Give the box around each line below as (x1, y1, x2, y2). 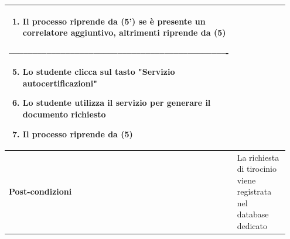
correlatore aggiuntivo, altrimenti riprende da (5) (22, 26, 226, 39)
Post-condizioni (9, 185, 72, 198)
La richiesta (237, 151, 279, 163)
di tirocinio (237, 162, 277, 175)
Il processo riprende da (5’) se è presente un (22, 15, 206, 27)
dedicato (237, 220, 268, 232)
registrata (237, 185, 272, 198)
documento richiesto (22, 108, 106, 120)
